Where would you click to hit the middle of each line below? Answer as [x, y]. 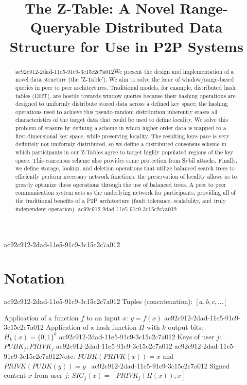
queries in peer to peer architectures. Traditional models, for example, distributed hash [125, 87]
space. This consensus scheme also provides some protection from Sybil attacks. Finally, [126, 160]
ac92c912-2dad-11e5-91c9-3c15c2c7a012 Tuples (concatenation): [98, 301]
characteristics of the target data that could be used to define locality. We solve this [122, 120]
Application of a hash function [91, 327]
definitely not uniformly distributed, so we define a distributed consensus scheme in [121, 144]
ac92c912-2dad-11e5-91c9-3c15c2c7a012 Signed [160, 365]
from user [48, 375]
